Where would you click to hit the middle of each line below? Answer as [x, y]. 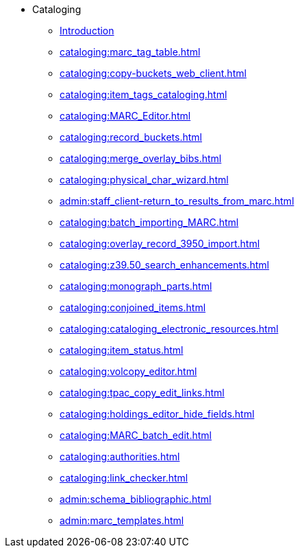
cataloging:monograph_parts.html [136, 286]
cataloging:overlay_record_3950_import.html [160, 244]
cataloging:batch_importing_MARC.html [149, 222]
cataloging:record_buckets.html [131, 137]
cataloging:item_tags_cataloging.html [143, 94]
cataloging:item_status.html [122, 350]
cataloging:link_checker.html [124, 478]
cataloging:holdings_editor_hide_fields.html [157, 414]
